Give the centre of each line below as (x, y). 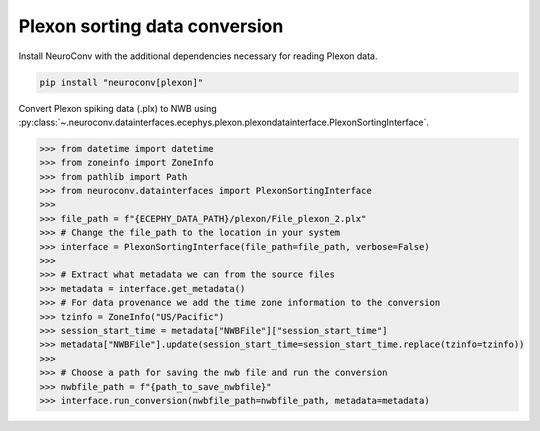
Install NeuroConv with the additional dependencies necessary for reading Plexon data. (198, 56)
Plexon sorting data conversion (151, 26)
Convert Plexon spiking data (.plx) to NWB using (117, 108)
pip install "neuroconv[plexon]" (121, 82)
